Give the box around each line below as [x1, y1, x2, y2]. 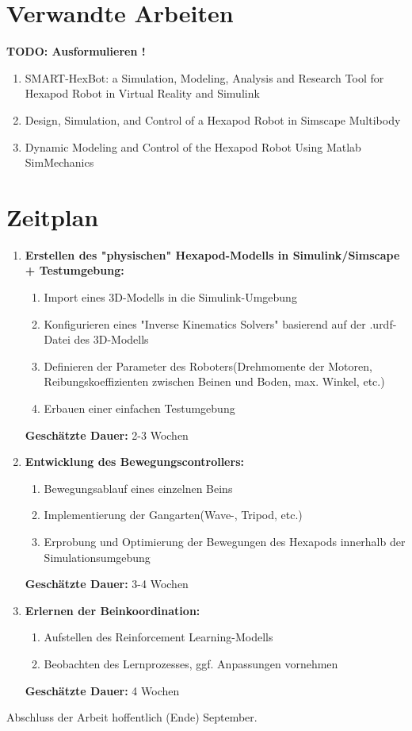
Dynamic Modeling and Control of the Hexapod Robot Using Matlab [25, 138, 361, 155]
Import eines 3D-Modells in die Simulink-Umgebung [44, 289, 297, 305]
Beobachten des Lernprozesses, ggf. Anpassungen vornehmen [44, 655, 338, 671]
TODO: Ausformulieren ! [6, 43, 146, 60]
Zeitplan [6, 200, 99, 233]
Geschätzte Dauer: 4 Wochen [25, 682, 180, 698]
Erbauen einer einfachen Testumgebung [44, 399, 235, 416]
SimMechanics [25, 154, 94, 171]
